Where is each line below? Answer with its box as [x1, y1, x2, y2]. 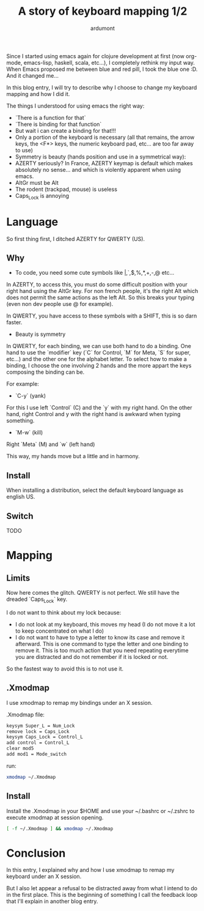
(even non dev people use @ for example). [6, 300, 114, 308]
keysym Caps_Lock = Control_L [6, 734, 84, 740]
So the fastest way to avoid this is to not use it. [6, 665, 124, 672]
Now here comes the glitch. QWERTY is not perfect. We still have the [6, 589, 180, 597]
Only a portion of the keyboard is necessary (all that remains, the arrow [15, 133, 195, 141]
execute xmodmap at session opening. [6, 814, 104, 821]
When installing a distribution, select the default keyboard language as [6, 486, 184, 494]
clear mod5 [6, 745, 34, 752]
